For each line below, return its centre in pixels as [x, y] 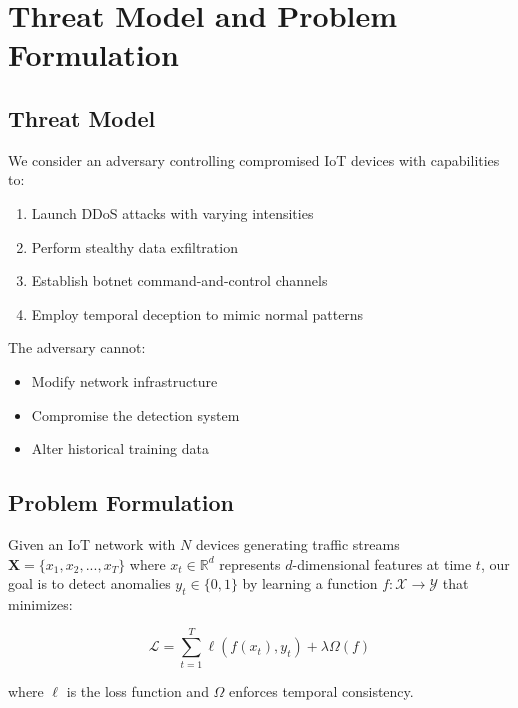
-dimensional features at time [382, 563]
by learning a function [310, 583]
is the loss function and [137, 690]
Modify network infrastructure [124, 380]
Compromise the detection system [135, 414]
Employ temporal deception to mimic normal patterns [197, 313]
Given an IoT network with [92, 543]
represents [250, 563]
